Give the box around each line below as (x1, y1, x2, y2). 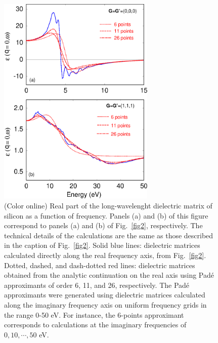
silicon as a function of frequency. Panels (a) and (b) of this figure (4, 210, 208, 221)
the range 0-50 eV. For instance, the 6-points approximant (4, 309, 184, 320)
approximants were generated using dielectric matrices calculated (4, 289, 205, 300)
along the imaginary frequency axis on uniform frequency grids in (4, 299, 207, 310)
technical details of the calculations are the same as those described (4, 230, 213, 240)
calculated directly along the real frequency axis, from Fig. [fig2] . (4, 250, 206, 260)
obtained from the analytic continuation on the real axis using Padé (4, 270, 214, 280)
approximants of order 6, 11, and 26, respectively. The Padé (4, 279, 190, 290)
